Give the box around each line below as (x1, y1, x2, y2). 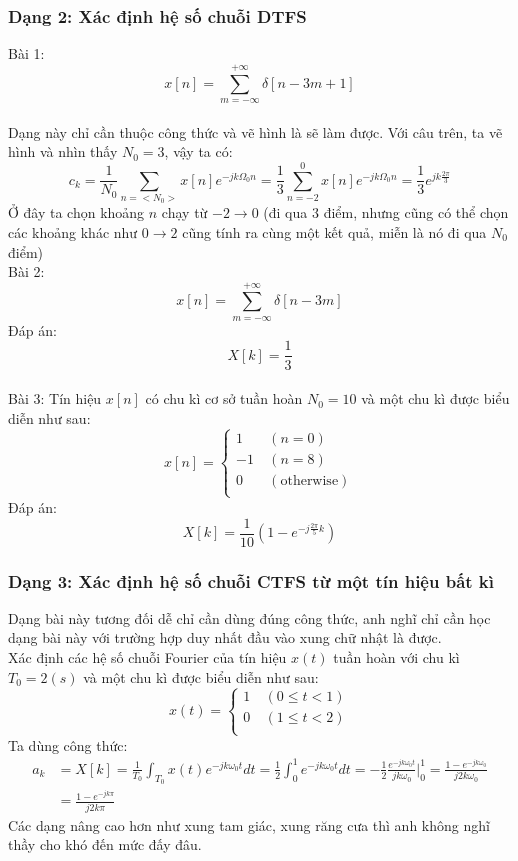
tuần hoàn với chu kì (333, 647, 460, 667)
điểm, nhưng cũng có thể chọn (323, 202, 509, 223)
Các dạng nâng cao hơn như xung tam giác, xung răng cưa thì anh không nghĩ (8, 814, 490, 835)
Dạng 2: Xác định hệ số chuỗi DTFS (8, 3, 307, 28)
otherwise (280, 473, 339, 488)
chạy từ (161, 202, 208, 223)
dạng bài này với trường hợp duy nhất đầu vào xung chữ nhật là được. (8, 627, 442, 648)
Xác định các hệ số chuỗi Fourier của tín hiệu (8, 647, 287, 667)
